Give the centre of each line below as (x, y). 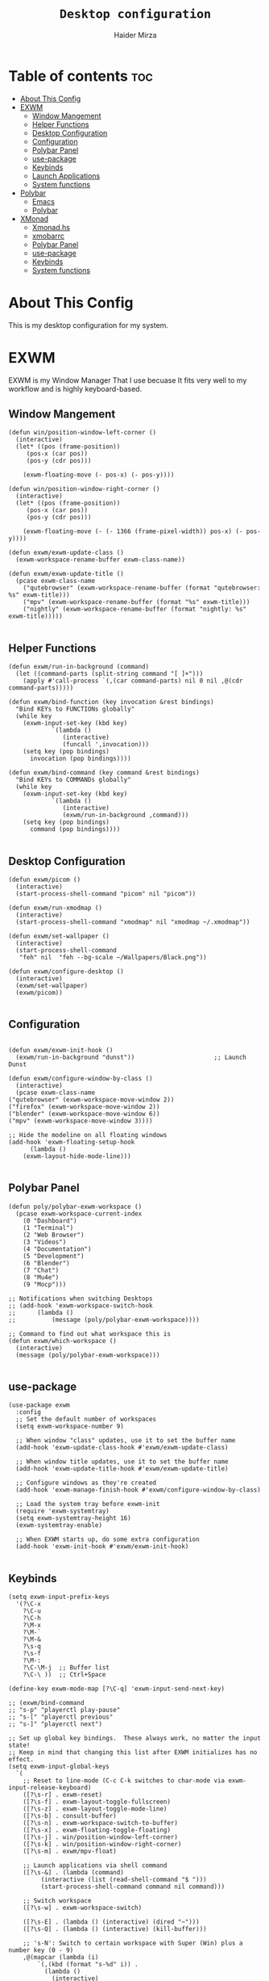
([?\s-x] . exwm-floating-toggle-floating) (97, 1830)
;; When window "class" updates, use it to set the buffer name (126, 1441)
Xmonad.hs (51, 227)
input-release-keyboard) (50, 1788)
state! (19, 1746)
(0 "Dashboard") (50, 1221)
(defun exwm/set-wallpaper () (59, 936)
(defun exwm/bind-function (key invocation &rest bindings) (112, 702)
